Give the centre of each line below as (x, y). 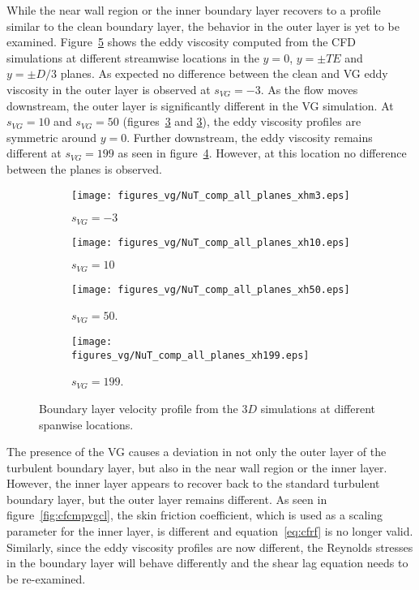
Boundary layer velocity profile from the (139, 408)
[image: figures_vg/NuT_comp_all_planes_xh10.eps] (211, 242)
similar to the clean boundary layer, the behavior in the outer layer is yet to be (203, 26)
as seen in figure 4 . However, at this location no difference (262, 153)
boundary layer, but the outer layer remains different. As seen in (167, 499)
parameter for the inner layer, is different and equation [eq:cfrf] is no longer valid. (210, 531)
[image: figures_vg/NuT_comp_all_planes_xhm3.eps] (211, 195)
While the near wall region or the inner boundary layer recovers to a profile (194, 10)
